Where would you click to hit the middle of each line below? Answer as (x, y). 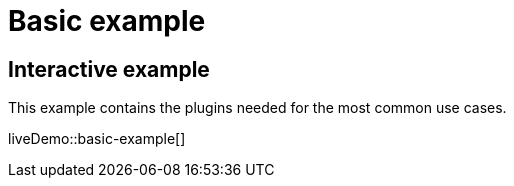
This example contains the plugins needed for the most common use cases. (257, 108)
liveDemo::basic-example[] (97, 139)
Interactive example (109, 69)
